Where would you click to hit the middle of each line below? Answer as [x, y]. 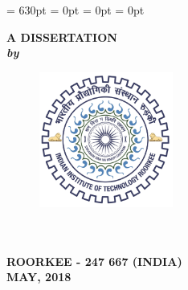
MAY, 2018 [39, 277]
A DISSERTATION [62, 37]
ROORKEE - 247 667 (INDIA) [94, 261]
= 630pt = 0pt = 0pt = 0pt [76, 10]
